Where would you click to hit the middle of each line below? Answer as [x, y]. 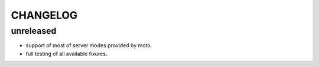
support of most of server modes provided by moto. [89, 45]
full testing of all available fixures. [66, 54]
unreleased [34, 31]
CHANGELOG [44, 15]
